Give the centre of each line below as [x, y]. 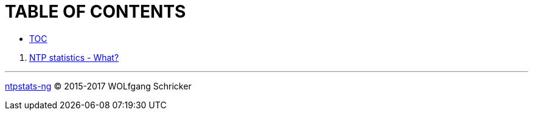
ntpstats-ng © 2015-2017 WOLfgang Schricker [98, 86]
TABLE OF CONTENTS [96, 12]
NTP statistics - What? [74, 57]
